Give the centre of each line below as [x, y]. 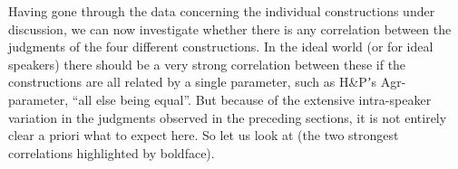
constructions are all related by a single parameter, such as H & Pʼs [193, 82]
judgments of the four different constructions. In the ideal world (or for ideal [221, 47]
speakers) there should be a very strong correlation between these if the [207, 64]
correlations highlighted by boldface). [112, 152]
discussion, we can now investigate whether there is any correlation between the [230, 28]
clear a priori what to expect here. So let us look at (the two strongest [204, 135]
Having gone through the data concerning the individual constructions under [222, 11]
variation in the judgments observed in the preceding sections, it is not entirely [228, 117]
